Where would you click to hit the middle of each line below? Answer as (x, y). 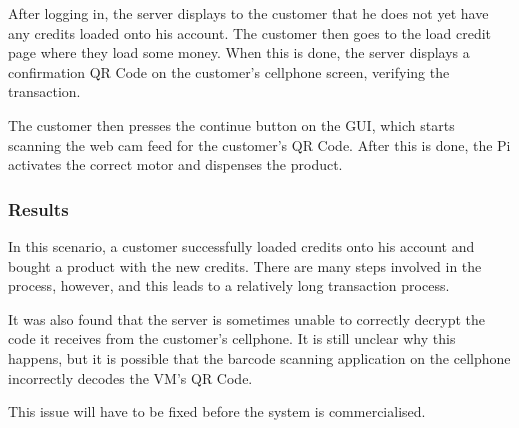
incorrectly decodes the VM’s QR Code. (130, 377)
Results (38, 208)
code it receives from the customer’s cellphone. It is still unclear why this (232, 338)
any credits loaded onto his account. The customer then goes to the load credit (249, 32)
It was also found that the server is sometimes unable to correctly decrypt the (246, 318)
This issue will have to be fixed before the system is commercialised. (217, 411)
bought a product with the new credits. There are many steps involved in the (245, 265)
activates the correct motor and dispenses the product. (175, 164)
